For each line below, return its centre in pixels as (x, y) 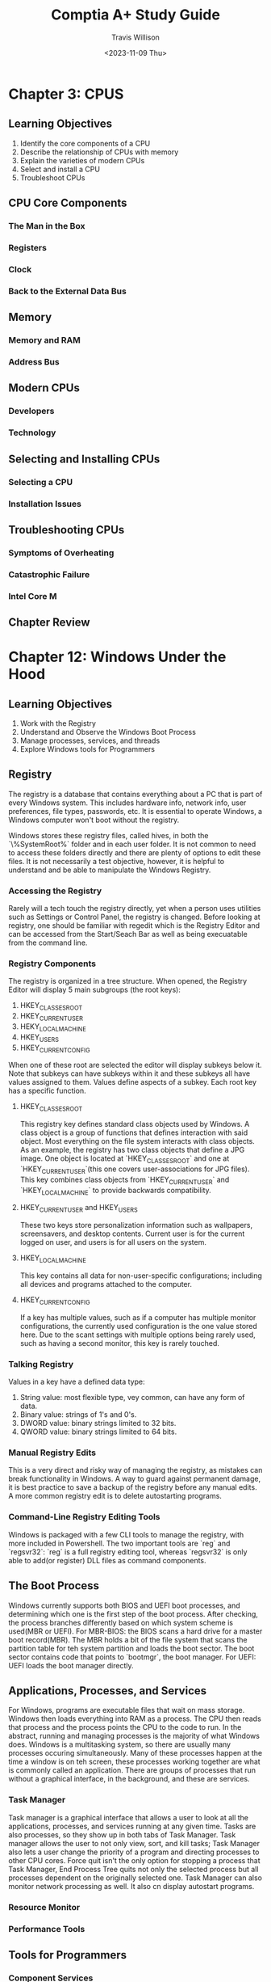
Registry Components (52, 964)
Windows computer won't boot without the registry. (94, 820)
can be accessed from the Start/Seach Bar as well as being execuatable (128, 934)
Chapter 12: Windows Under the (117, 657)
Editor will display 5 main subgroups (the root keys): (95, 990)
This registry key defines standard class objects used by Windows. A (135, 1124)
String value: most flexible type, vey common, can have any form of (132, 1398)
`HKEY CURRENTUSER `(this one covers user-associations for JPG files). (135, 1170)
